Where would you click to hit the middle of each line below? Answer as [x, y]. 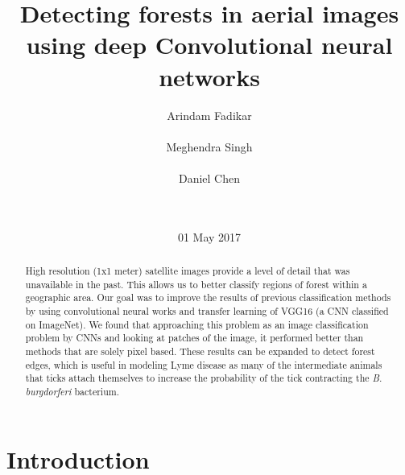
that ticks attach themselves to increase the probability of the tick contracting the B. [204, 378]
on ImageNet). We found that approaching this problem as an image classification [197, 324]
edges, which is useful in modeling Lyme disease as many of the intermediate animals [204, 364]
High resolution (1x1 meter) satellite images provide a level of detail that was [188, 271]
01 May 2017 [209, 236]
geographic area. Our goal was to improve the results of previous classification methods [208, 297]
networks [209, 76]
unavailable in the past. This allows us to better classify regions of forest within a [196, 284]
